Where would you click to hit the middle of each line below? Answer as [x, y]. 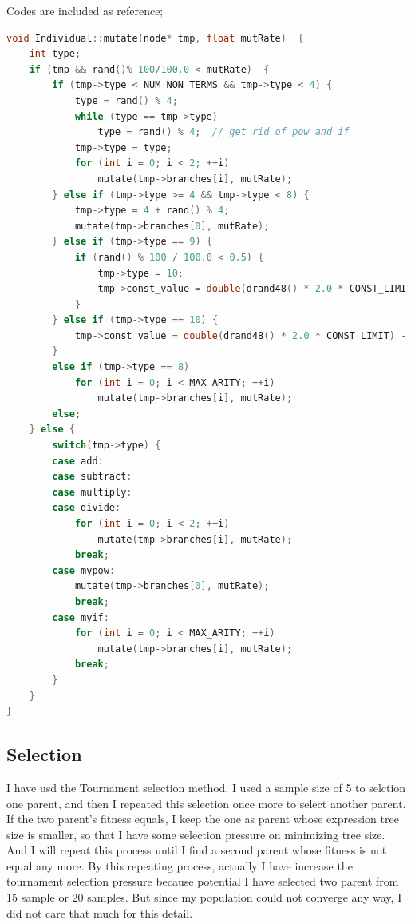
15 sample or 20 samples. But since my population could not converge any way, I [204, 897]
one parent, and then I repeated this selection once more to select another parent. [206, 803]
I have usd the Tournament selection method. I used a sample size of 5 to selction [206, 787]
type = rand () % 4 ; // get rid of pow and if [223, 132]
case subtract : [92, 477]
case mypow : [84, 570]
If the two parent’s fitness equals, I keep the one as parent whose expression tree [203, 819]
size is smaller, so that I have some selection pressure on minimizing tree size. [196, 834]
